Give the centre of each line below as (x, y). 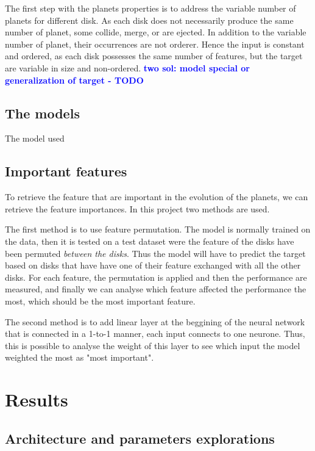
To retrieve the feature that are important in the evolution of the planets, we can (157, 197)
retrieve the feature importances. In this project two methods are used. (137, 208)
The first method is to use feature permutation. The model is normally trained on (158, 229)
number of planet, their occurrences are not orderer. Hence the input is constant (155, 44)
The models (42, 113)
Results (37, 399)
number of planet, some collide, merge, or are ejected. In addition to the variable (156, 32)
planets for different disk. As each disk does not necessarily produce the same (149, 20)
